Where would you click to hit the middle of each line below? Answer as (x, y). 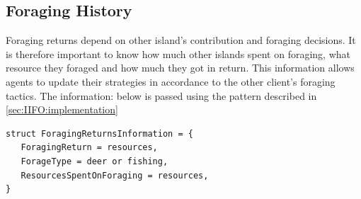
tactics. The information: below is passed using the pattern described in (161, 95)
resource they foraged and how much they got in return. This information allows (180, 68)
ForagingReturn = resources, (89, 148)
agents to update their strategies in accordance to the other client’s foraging (171, 81)
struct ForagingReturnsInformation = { (99, 133)
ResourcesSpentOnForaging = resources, (115, 175)
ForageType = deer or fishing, (94, 161)
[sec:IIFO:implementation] (62, 109)
